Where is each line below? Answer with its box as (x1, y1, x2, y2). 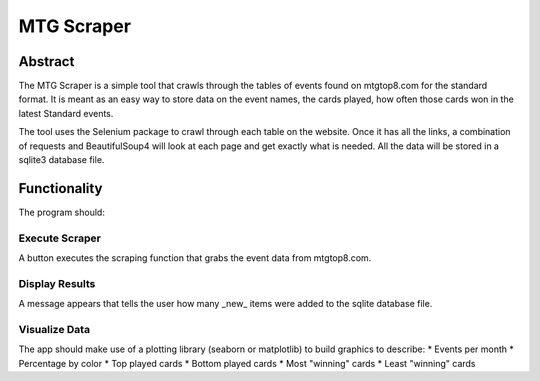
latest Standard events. (18, 107, 114, 119)
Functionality (18, 180, 103, 197)
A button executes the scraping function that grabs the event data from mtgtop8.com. (18, 252, 372, 264)
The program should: (18, 206, 105, 218)
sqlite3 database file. (18, 154, 105, 166)
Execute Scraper (18, 231, 102, 245)
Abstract (18, 53, 75, 70)
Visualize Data (18, 322, 90, 336)
